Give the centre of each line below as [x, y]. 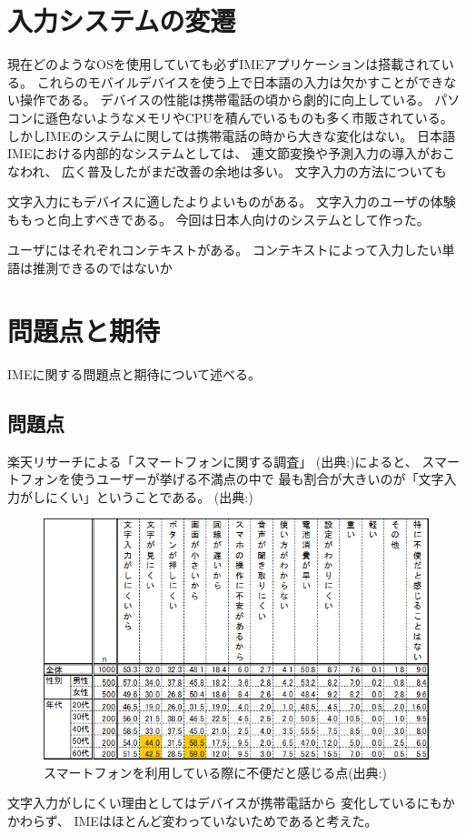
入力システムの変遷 [122, 20]
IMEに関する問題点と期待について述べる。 [134, 373]
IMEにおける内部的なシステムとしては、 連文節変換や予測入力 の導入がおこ [231, 153]
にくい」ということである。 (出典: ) [149, 496]
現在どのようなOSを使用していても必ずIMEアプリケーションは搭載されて [224, 64]
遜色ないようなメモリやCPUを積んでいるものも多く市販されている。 [249, 117]
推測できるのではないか [102, 268]
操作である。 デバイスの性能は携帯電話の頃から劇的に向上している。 [225, 100]
